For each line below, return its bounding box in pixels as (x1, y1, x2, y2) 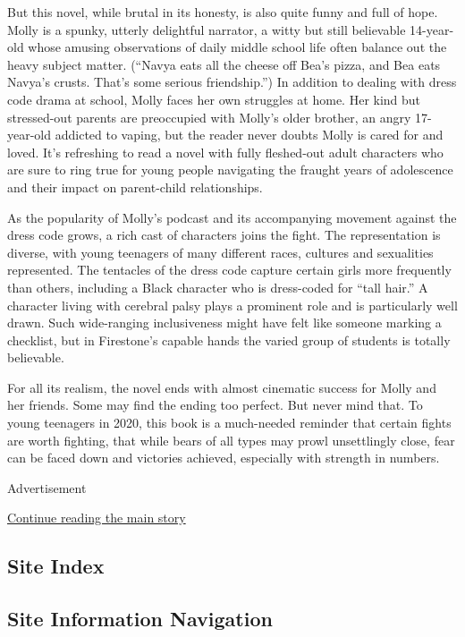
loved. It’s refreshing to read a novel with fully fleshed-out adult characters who (7, 142, 444, 161)
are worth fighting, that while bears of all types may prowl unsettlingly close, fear (7, 430, 455, 449)
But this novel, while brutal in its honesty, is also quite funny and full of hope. (7, 3, 438, 21)
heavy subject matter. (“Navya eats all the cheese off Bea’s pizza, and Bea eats (7, 55, 441, 73)
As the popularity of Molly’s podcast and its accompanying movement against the (7, 208, 457, 226)
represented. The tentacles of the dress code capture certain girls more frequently (7, 260, 452, 279)
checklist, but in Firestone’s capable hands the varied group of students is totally (7, 330, 451, 349)
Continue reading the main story (7, 508, 186, 527)
